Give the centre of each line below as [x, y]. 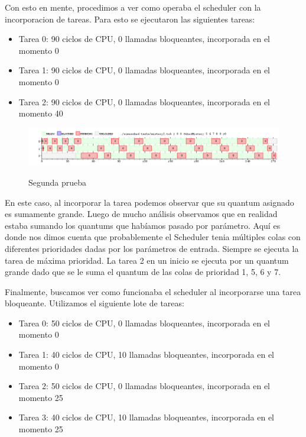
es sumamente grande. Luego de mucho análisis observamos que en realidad [141, 214]
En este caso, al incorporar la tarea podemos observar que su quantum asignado [149, 202]
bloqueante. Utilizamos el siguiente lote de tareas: [95, 303]
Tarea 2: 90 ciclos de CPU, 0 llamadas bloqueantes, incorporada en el [144, 101]
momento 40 [41, 113]
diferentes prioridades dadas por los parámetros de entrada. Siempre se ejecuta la [152, 248]
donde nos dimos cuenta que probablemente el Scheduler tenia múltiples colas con [153, 237]
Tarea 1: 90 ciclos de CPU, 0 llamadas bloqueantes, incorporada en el [144, 70]
